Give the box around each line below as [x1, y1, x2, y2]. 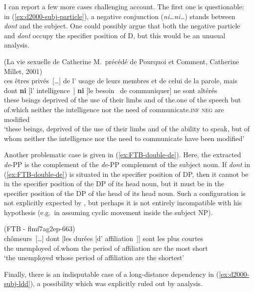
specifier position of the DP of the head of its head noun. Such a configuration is [4, 188, 246, 198]
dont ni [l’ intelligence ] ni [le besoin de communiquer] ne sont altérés [4, 85, 217, 95]
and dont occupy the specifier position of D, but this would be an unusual [4, 30, 226, 40]
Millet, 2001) [4, 66, 43, 76]
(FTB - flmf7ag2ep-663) [4, 223, 75, 234]
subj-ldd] [4, 278, 30, 289]
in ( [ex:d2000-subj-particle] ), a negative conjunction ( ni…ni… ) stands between [4, 11, 235, 21]
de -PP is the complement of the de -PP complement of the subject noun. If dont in [4, 159, 250, 169]
